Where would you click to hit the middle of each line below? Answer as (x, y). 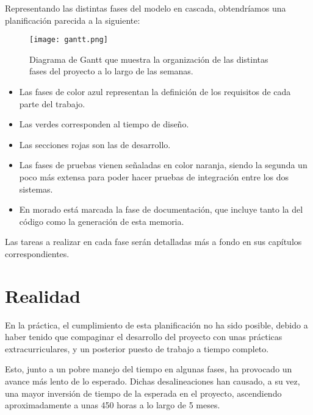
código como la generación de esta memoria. (102, 221)
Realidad (43, 295)
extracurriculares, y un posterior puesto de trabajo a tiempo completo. (137, 348)
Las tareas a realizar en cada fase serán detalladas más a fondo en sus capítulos (153, 242)
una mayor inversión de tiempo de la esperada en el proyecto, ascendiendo (143, 393)
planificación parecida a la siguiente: (73, 20)
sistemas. (36, 189)
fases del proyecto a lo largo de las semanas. (111, 71)
